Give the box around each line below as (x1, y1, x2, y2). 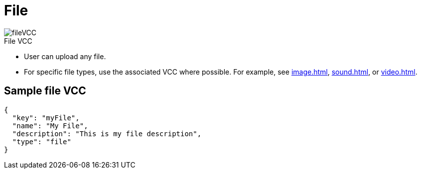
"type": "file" (12, 137, 71, 146)
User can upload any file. (24, 52, 106, 61)
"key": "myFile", (12, 113, 80, 122)
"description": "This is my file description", (12, 129, 202, 138)
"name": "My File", (12, 121, 88, 130)
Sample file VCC (4, 85, 86, 97)
